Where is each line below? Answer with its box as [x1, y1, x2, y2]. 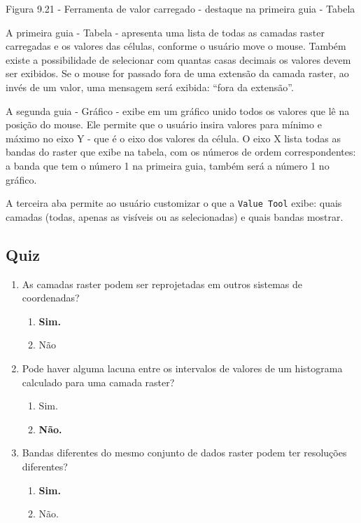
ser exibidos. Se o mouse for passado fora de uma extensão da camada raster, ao [6, 66, 349, 81]
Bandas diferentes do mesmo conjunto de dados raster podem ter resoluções [22, 445, 347, 460]
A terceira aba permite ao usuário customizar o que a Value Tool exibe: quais [6, 196, 342, 210]
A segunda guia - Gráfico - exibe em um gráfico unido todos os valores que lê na [6, 103, 350, 118]
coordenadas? [22, 290, 80, 305]
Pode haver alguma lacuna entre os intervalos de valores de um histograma [22, 360, 343, 375]
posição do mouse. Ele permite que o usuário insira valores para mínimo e [6, 117, 322, 132]
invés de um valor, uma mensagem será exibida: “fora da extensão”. [6, 79, 294, 94]
